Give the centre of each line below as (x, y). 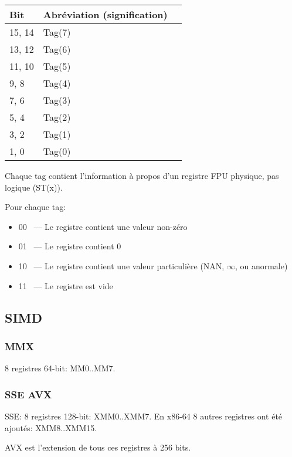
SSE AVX (28, 394)
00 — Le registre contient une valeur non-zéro (103, 226)
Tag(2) (57, 117)
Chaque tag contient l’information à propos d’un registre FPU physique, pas (142, 175)
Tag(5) (57, 66)
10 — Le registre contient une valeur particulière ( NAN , (121, 265)
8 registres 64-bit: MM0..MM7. (60, 368)
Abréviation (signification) (105, 14)
